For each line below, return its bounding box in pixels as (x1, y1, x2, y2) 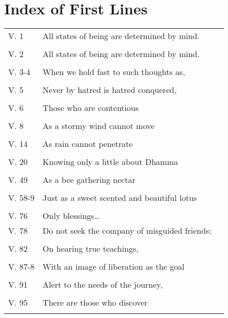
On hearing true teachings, (43, 242, 139, 255)
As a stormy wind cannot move (43, 120, 155, 132)
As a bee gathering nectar (43, 174, 136, 186)
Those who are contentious (43, 102, 139, 114)
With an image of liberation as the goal (43, 260, 185, 273)
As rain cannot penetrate (43, 138, 133, 150)
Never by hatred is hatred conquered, (43, 84, 177, 96)
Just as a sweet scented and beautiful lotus (43, 192, 197, 204)
